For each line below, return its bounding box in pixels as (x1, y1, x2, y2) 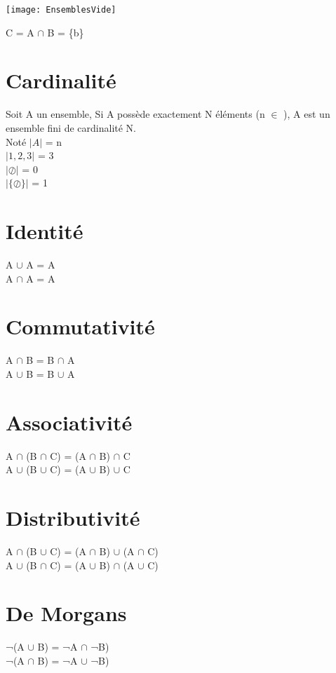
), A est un (283, 107, 330, 121)
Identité (6, 217, 83, 245)
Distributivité (6, 503, 140, 532)
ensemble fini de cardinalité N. (6, 120, 137, 135)
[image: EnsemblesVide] (6, 5, 116, 15)
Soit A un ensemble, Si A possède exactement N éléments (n (6, 107, 265, 121)
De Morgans (6, 599, 127, 627)
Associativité (6, 407, 133, 436)
